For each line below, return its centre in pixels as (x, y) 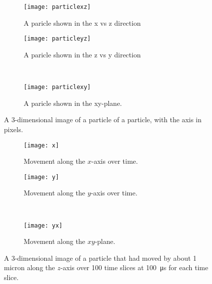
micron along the (30, 267)
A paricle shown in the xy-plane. (73, 103)
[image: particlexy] (57, 87)
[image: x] (41, 145)
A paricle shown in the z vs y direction (82, 54)
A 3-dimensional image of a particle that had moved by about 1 (100, 258)
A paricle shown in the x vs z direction (82, 23)
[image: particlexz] (57, 7)
